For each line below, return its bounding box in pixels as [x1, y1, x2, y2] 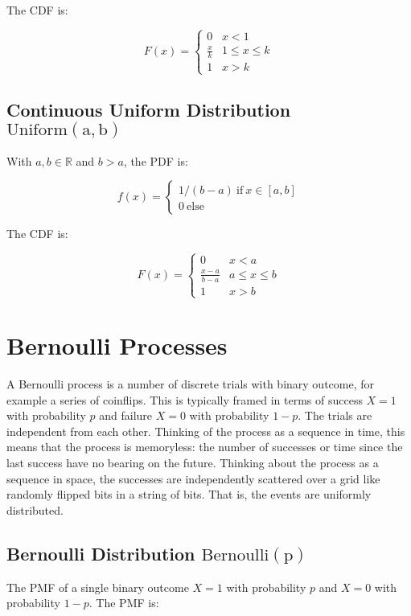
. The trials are [298, 407, 372, 424]
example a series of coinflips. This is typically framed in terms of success [6, 391, 363, 408]
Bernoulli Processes [6, 329, 228, 362]
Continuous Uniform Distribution [6, 97, 291, 121]
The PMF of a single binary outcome [6, 578, 189, 595]
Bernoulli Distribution [6, 540, 195, 565]
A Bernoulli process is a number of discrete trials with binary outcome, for [6, 375, 375, 392]
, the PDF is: [123, 152, 188, 169]
